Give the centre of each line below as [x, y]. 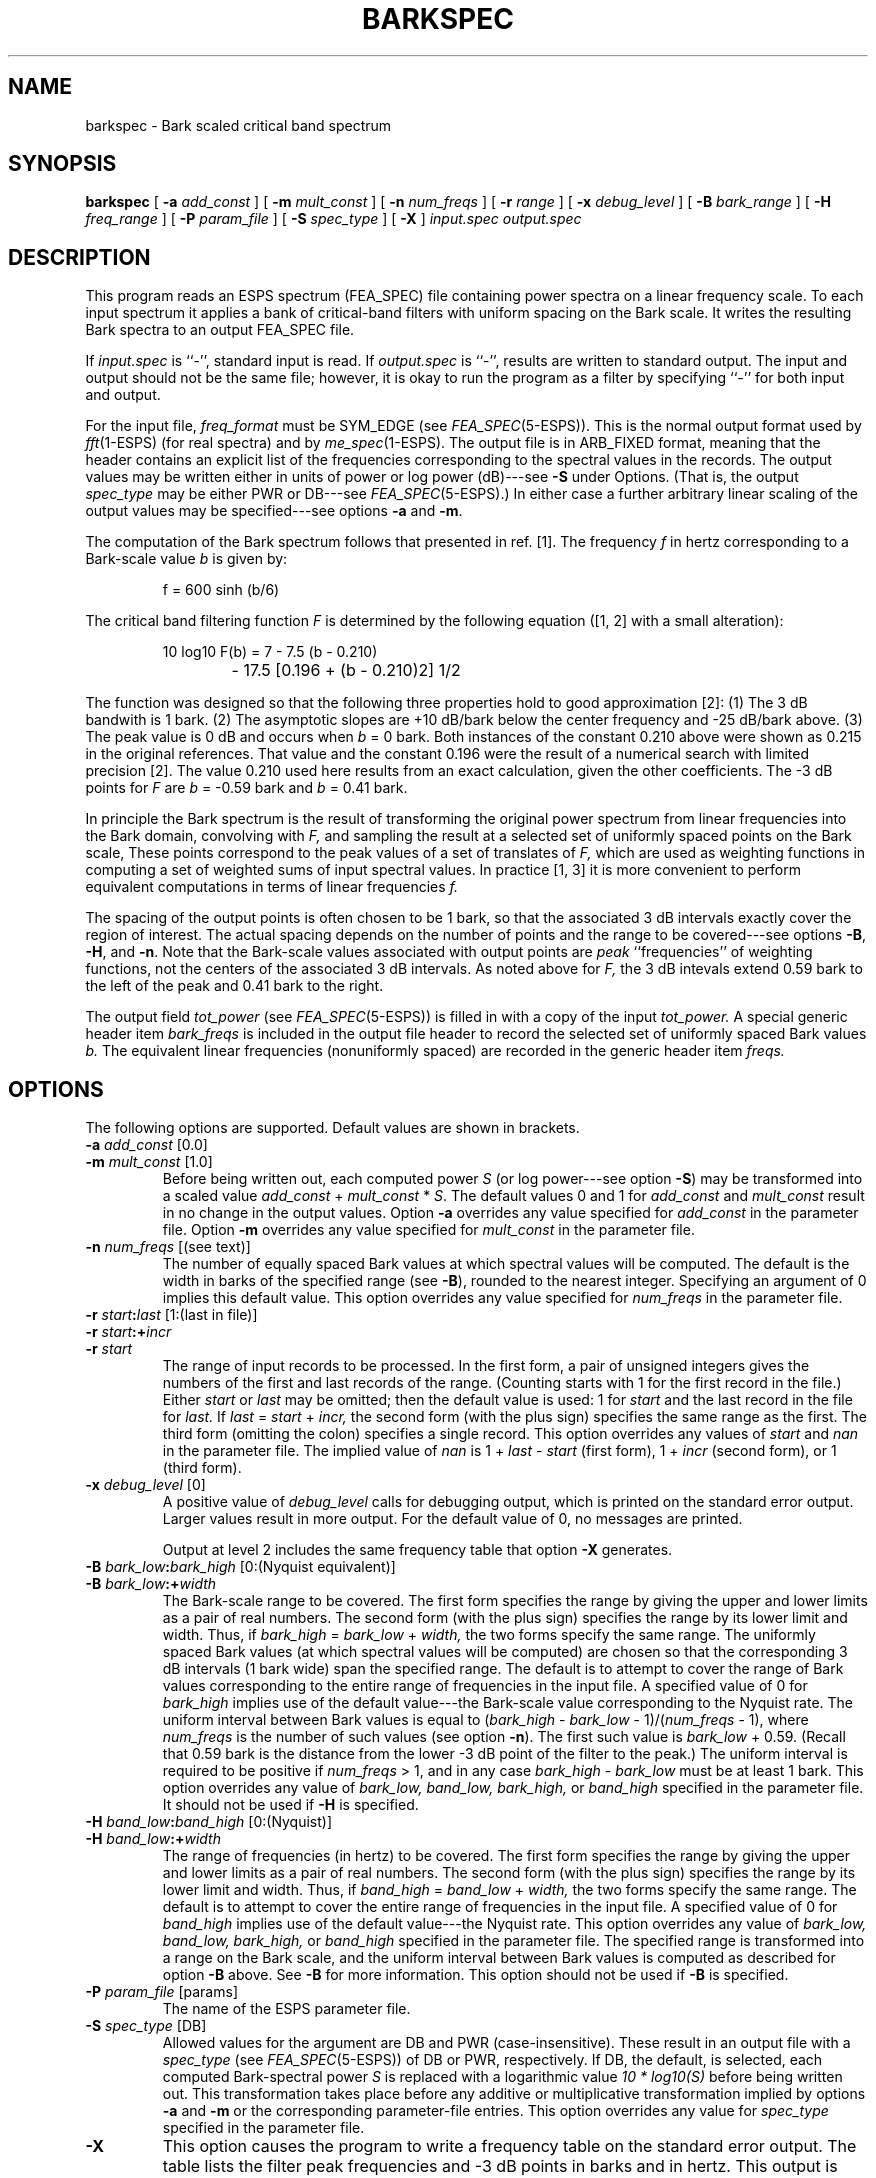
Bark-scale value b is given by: [186, 559]
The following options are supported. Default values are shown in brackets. [332, 1128]
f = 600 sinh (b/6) [221, 590]
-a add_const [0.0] [146, 1145]
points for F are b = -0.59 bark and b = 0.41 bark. [246, 788]
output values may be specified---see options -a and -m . [274, 511]
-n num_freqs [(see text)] [168, 1247]
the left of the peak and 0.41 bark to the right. [234, 986]
